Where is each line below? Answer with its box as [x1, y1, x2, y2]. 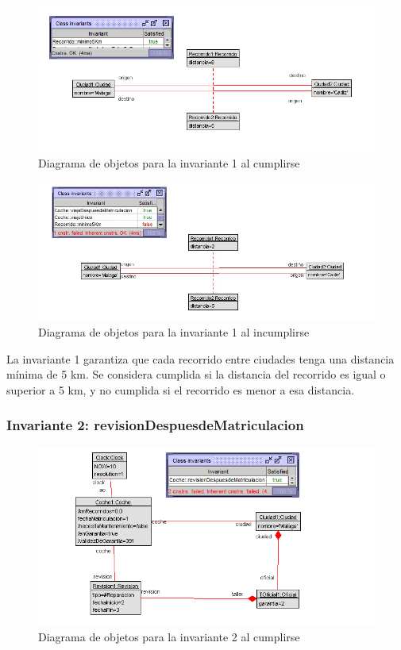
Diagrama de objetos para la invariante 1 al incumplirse [38, 324, 310, 340]
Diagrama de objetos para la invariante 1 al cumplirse [38, 154, 300, 171]
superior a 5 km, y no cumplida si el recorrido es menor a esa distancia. [6, 381, 355, 398]
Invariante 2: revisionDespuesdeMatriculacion [6, 415, 304, 435]
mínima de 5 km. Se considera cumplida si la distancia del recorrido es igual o [6, 366, 386, 383]
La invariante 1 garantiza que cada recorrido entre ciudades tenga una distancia [6, 350, 395, 367]
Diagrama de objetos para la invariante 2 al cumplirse [38, 629, 300, 645]
